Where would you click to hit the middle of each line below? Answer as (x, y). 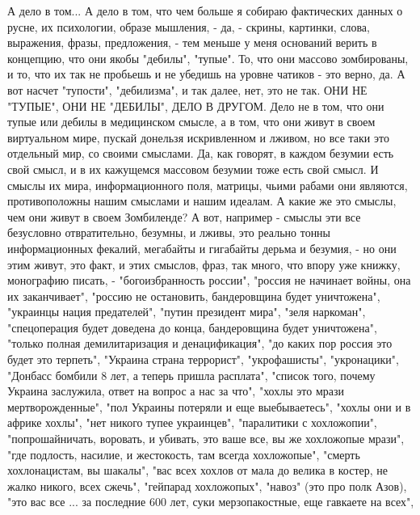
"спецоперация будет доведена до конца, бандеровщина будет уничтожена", (192, 327)
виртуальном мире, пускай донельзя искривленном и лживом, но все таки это (198, 137)
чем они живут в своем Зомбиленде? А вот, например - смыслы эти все (184, 216)
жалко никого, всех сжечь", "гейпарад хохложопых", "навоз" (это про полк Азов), (207, 485)
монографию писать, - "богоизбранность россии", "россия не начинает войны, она (209, 280)
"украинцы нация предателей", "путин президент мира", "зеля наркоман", (187, 312)
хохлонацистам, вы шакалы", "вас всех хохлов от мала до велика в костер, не (197, 470)
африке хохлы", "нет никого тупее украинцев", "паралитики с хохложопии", (192, 422)
